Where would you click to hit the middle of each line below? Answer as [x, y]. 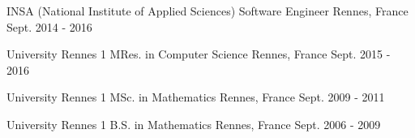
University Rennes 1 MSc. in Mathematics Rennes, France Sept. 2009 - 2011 [196, 97]
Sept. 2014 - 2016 [49, 26]
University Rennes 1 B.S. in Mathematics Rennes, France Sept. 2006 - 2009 [194, 124]
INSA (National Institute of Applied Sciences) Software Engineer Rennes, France [207, 11]
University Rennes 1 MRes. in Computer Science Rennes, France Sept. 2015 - [199, 54]
